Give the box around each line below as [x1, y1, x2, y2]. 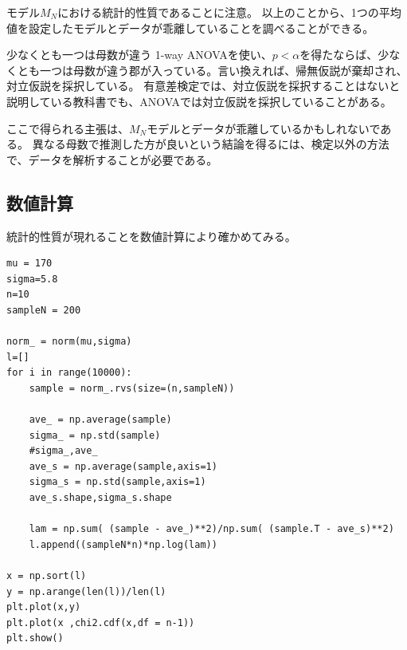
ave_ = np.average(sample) [29, 414, 172, 426]
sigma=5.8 [6, 273, 58, 285]
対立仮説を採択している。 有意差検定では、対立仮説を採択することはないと [6, 77, 401, 94]
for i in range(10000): [6, 367, 132, 379]
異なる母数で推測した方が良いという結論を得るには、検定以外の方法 [32, 136, 389, 152]
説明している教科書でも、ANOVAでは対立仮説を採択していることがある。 [6, 93, 392, 109]
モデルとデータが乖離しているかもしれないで [147, 120, 381, 136]
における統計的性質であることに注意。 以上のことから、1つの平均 [57, 4, 401, 20]
